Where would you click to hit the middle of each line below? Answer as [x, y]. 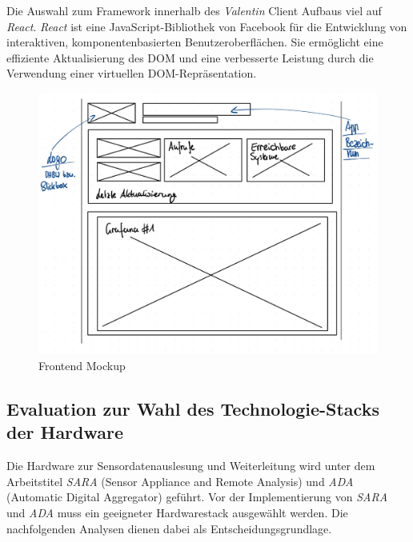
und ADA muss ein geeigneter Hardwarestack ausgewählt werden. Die [177, 513]
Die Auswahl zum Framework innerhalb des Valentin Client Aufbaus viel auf [194, 10]
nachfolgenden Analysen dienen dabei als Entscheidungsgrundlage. [169, 528]
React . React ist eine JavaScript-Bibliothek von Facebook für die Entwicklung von [207, 26]
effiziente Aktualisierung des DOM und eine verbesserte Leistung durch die [190, 57]
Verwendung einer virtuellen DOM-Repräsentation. [132, 73]
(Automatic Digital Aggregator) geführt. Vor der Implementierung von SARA [197, 497]
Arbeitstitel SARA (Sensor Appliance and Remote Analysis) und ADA [180, 481]
